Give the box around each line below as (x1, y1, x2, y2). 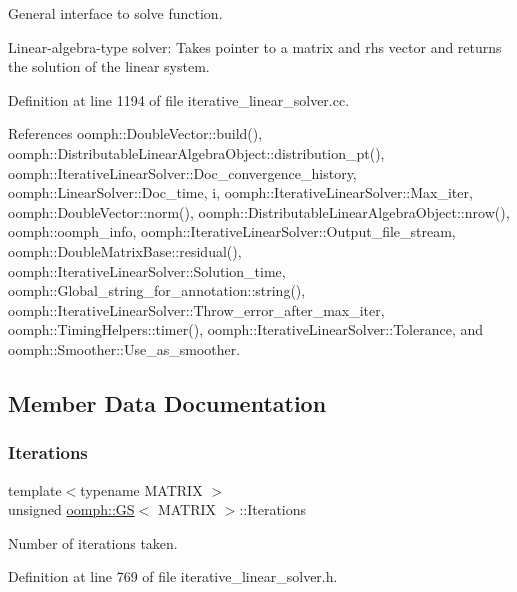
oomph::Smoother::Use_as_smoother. (8, 338, 241, 359)
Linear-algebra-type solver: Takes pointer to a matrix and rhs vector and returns (8, 36, 502, 57)
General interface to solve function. (8, 3, 223, 23)
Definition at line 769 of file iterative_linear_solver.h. (8, 566, 338, 587)
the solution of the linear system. (8, 56, 210, 77)
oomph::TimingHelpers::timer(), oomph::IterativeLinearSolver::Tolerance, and (8, 319, 484, 340)
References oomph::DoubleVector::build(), (8, 123, 263, 144)
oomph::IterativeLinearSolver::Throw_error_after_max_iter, (8, 299, 385, 320)
